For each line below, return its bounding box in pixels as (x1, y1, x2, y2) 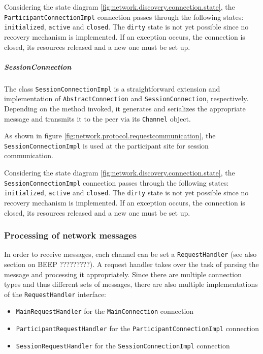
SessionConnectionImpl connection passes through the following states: (4, 177, 229, 188)
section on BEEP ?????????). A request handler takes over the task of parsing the (4, 259, 259, 270)
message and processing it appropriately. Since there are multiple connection (4, 269, 242, 279)
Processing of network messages (4, 229, 137, 242)
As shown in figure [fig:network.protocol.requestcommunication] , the (4, 130, 216, 141)
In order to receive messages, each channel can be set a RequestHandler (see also (4, 249, 257, 259)
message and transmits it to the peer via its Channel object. (4, 113, 191, 124)
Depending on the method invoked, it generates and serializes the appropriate (4, 103, 246, 113)
